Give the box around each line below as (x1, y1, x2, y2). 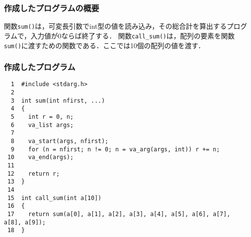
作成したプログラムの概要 (4, 1, 99, 14)
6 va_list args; (11, 121, 74, 128)
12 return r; (7, 170, 60, 177)
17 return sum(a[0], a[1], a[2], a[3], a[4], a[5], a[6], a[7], (7, 210, 231, 218)
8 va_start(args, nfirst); (11, 138, 108, 145)
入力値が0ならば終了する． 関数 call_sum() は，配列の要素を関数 (31, 30, 235, 40)
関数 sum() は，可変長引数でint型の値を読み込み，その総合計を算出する (4, 21, 227, 31)
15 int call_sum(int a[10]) (7, 194, 102, 201)
